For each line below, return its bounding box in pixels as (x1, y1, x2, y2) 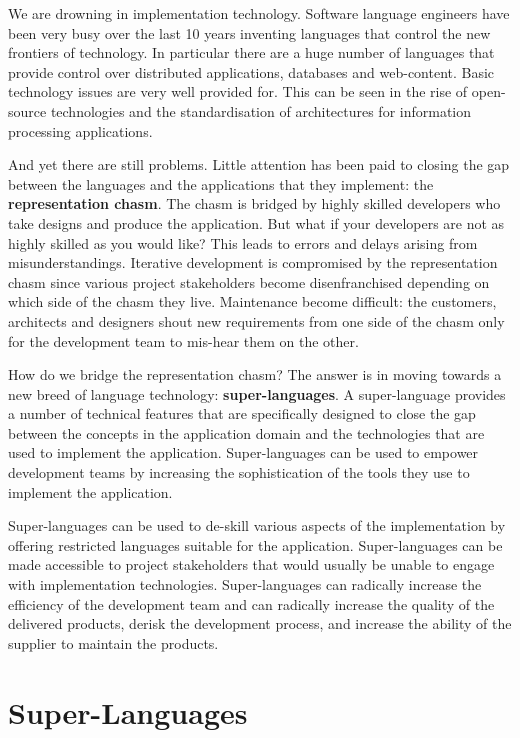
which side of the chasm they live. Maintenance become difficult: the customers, (8, 291, 497, 312)
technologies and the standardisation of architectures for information (50, 100, 472, 121)
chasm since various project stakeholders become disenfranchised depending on (8, 271, 490, 292)
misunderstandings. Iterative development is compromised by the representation (8, 252, 498, 273)
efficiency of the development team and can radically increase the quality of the (8, 593, 495, 614)
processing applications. (8, 120, 153, 141)
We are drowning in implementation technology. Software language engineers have (8, 3, 510, 23)
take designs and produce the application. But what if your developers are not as (8, 212, 505, 233)
